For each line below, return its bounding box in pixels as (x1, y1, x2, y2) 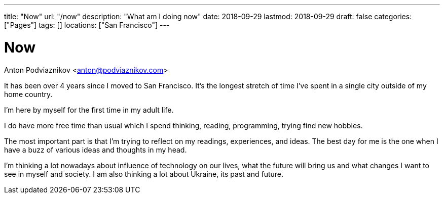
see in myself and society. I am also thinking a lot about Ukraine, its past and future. (4, 169, 284, 178)
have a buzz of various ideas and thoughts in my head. (4, 145, 187, 154)
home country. (4, 89, 53, 98)
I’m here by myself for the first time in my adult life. (4, 105, 174, 114)
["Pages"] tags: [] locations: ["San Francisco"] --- (4, 21, 170, 29)
